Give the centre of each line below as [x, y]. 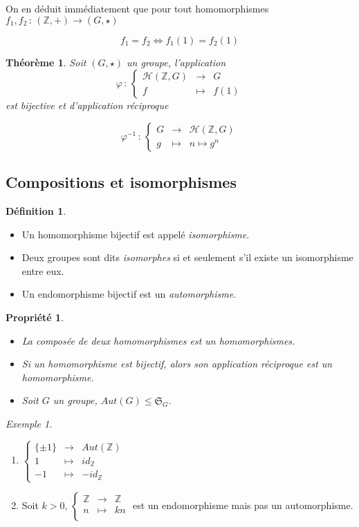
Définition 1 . [36, 210]
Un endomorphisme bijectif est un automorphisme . [129, 294]
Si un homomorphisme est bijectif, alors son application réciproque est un [177, 364]
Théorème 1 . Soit [46, 62]
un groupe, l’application [176, 62]
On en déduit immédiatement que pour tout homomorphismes [137, 8]
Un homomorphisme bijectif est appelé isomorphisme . [136, 234]
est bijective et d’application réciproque [87, 105]
